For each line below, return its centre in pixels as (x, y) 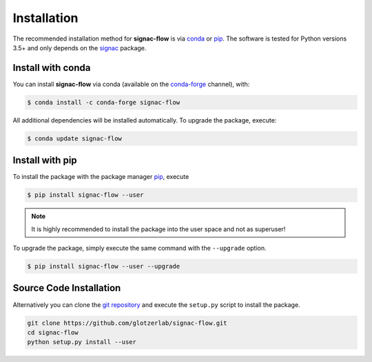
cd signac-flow (53, 332)
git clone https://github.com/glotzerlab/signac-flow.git (127, 323)
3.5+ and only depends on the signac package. (80, 47)
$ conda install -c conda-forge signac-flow (104, 102)
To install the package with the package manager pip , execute (101, 177)
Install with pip (45, 161)
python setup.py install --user (82, 342)
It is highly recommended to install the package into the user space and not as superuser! (158, 229)
